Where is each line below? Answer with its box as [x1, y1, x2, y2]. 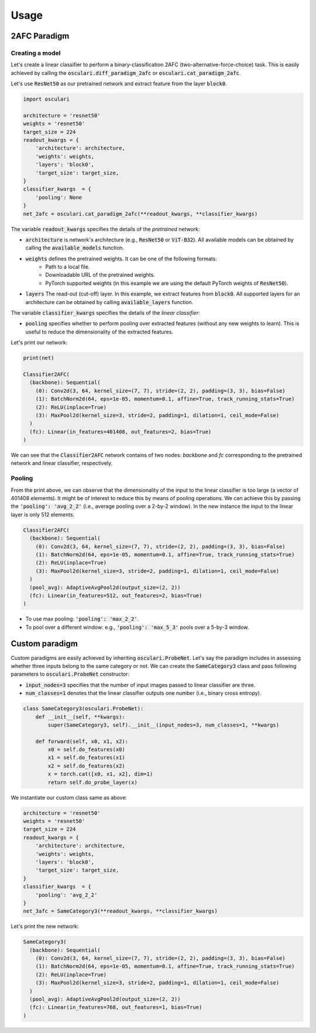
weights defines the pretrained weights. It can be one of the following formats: [25, 255, 218, 262]
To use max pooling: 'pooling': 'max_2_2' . [25, 615, 139, 622]
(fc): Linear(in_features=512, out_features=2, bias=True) [29, 592, 202, 599]
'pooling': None [35, 194, 82, 201]
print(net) [23, 354, 54, 361]
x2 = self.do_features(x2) [47, 762, 125, 769]
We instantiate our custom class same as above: [11, 794, 128, 801]
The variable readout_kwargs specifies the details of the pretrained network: [11, 225, 200, 232]
